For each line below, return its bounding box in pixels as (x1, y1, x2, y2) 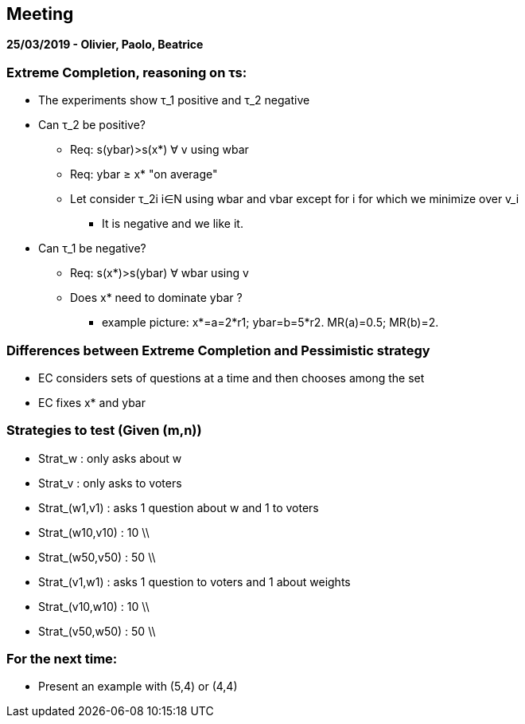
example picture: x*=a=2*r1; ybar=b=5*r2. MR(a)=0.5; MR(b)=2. (102, 315, 439, 330)
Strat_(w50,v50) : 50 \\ (38, 550, 156, 564)
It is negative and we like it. (102, 217, 243, 231)
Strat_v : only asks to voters (38, 475, 182, 490)
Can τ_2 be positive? (38, 118, 146, 132)
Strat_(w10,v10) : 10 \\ (38, 525, 150, 539)
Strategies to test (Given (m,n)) (6, 422, 202, 439)
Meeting (6, 4, 74, 24)
